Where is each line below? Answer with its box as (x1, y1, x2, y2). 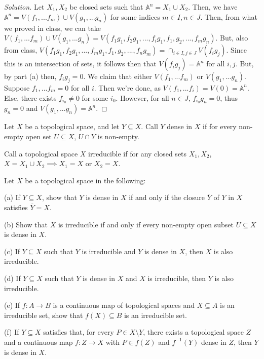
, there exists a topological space (143, 327, 244, 337)
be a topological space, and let (25, 121, 120, 132)
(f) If (4, 327, 19, 337)
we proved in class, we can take (4, 22, 101, 33)
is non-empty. (97, 131, 139, 142)
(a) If (4, 192, 20, 203)
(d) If (4, 272, 21, 283)
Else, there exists (4, 92, 57, 103)
